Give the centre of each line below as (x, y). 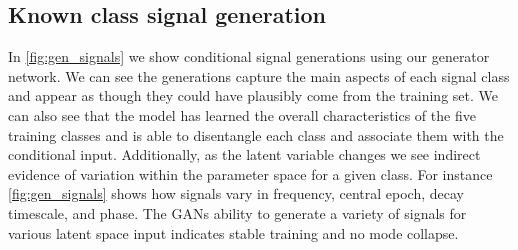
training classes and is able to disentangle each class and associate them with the (256, 134)
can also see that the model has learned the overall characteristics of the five (242, 114)
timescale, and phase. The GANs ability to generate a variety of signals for (237, 212)
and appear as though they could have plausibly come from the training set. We (253, 95)
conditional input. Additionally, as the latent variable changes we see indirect (244, 154)
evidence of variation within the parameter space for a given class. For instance (250, 173)
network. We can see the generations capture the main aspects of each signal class (259, 75)
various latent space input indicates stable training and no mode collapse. (233, 232)
